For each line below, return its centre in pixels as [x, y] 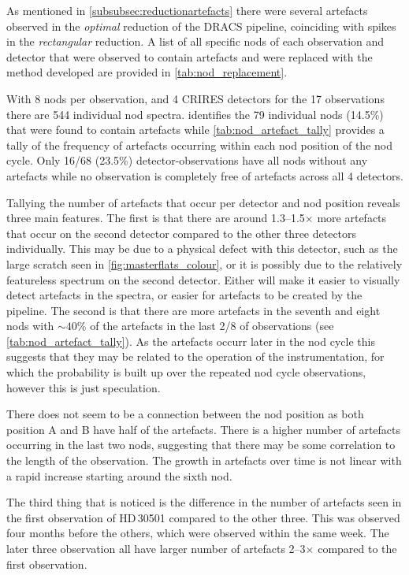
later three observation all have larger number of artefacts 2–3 [156, 548]
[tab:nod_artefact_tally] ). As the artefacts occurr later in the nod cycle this [191, 341]
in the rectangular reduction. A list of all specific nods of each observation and [195, 41]
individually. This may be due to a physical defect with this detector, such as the [202, 249]
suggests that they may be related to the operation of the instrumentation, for [195, 356]
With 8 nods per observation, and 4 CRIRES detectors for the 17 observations [195, 98]
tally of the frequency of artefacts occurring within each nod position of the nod [199, 145]
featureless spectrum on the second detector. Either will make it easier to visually [203, 279]
